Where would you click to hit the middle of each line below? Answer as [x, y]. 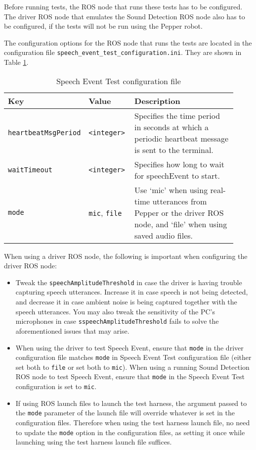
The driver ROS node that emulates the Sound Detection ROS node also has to [125, 16]
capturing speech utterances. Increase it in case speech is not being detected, [132, 292]
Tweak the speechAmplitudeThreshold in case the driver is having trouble [129, 282]
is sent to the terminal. [174, 150]
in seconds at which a [171, 127]
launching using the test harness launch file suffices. [94, 442]
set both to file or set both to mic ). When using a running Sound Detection [132, 367]
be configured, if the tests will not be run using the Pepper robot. [103, 26]
